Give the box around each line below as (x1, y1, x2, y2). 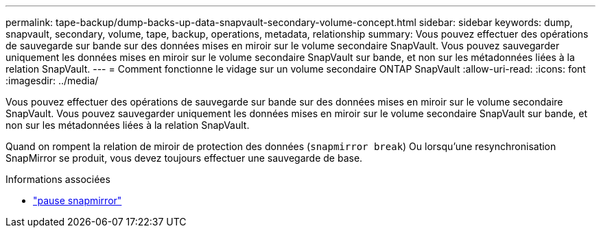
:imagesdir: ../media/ (5, 75, 99, 86)
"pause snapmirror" (33, 195, 122, 206)
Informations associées (5, 173, 110, 185)
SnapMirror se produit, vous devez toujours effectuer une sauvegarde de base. (5, 152, 363, 164)
